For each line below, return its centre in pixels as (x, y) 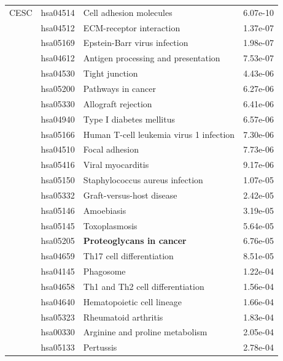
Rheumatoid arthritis (123, 317)
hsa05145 (58, 225)
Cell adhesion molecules (128, 12)
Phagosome (104, 271)
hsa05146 (58, 210)
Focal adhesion (111, 149)
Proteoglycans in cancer (135, 241)
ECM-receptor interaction (132, 27)
